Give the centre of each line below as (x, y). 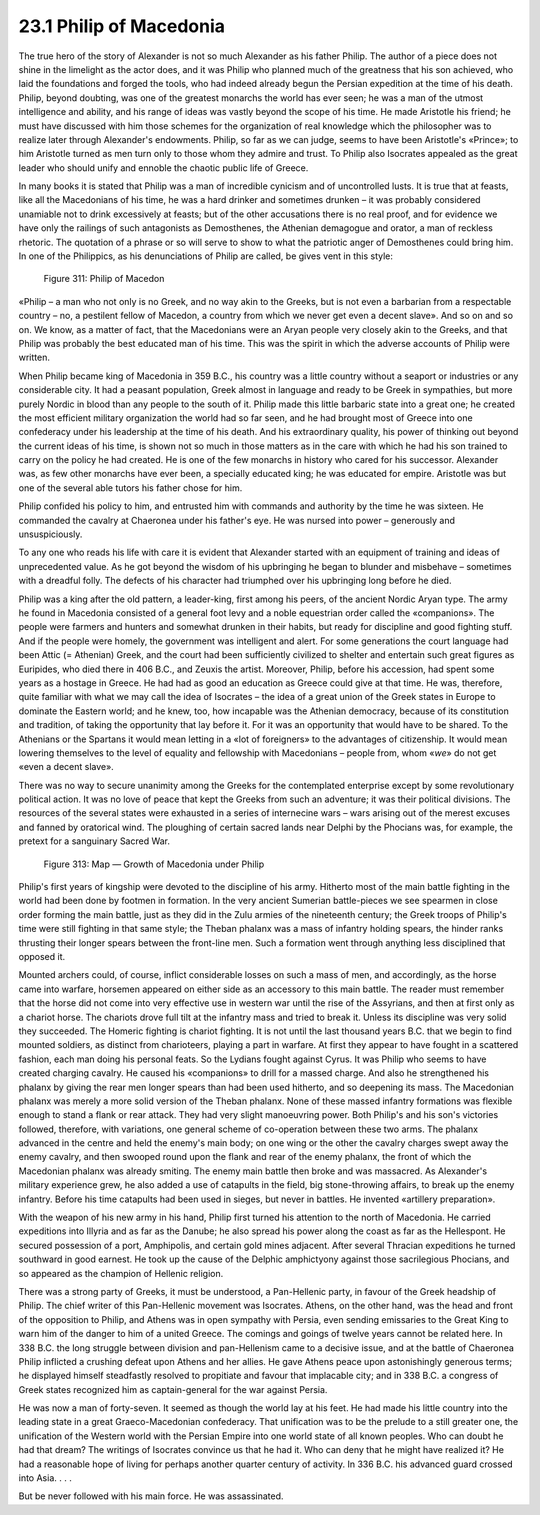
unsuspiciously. (50, 534)
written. (34, 357)
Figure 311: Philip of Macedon (104, 279)
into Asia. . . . (45, 1478)
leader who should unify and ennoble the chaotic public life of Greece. (163, 167)
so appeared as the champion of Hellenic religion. (121, 1273)
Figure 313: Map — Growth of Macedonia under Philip (154, 864)
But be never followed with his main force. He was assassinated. (151, 1496)
